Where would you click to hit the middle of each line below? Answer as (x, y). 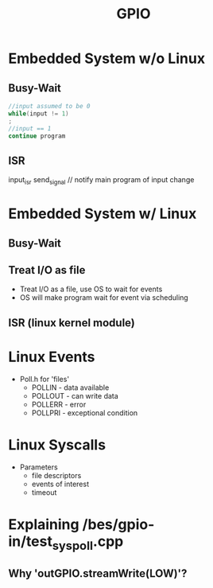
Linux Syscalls (57, 444)
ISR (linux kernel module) (72, 323)
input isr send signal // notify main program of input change (101, 181)
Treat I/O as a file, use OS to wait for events (91, 289)
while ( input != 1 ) (39, 113)
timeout (44, 492)
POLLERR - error (59, 404)
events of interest (60, 484)
